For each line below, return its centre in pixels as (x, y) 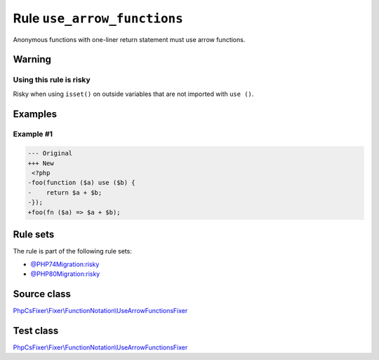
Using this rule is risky (52, 80)
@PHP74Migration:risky (65, 264)
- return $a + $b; (65, 192)
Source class (42, 294)
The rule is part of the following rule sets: (73, 251)
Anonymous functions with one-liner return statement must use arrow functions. (129, 39)
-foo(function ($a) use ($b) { (82, 183)
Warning (32, 60)
